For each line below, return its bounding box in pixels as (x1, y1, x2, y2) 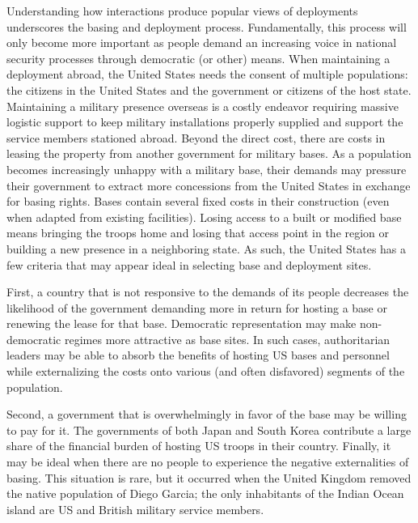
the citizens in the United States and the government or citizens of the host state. (6, 81, 412, 98)
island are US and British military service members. (6, 500, 264, 517)
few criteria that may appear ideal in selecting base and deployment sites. (6, 256, 372, 273)
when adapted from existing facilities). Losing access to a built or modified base (6, 208, 402, 225)
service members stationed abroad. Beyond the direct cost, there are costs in (6, 129, 386, 146)
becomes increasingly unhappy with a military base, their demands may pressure (6, 160, 407, 177)
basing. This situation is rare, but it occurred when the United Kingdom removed (6, 469, 412, 486)
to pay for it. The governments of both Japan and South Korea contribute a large (6, 421, 412, 438)
